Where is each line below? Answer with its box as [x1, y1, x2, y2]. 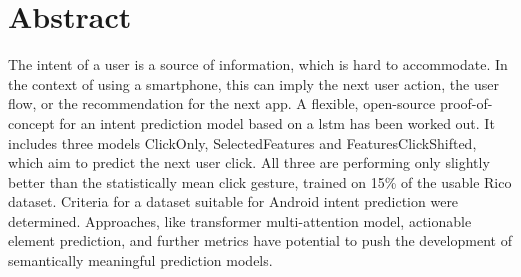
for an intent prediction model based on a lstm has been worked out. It [59, 112, 495, 133]
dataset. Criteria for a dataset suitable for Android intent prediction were [8, 191, 459, 212]
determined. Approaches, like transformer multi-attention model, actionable [8, 210, 472, 231]
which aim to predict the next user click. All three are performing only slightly [8, 152, 490, 173]
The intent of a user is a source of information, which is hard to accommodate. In [8, 54, 508, 75]
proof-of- [439, 93, 493, 114]
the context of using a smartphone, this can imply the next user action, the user [8, 73, 499, 94]
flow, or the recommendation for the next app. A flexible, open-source [8, 93, 436, 114]
